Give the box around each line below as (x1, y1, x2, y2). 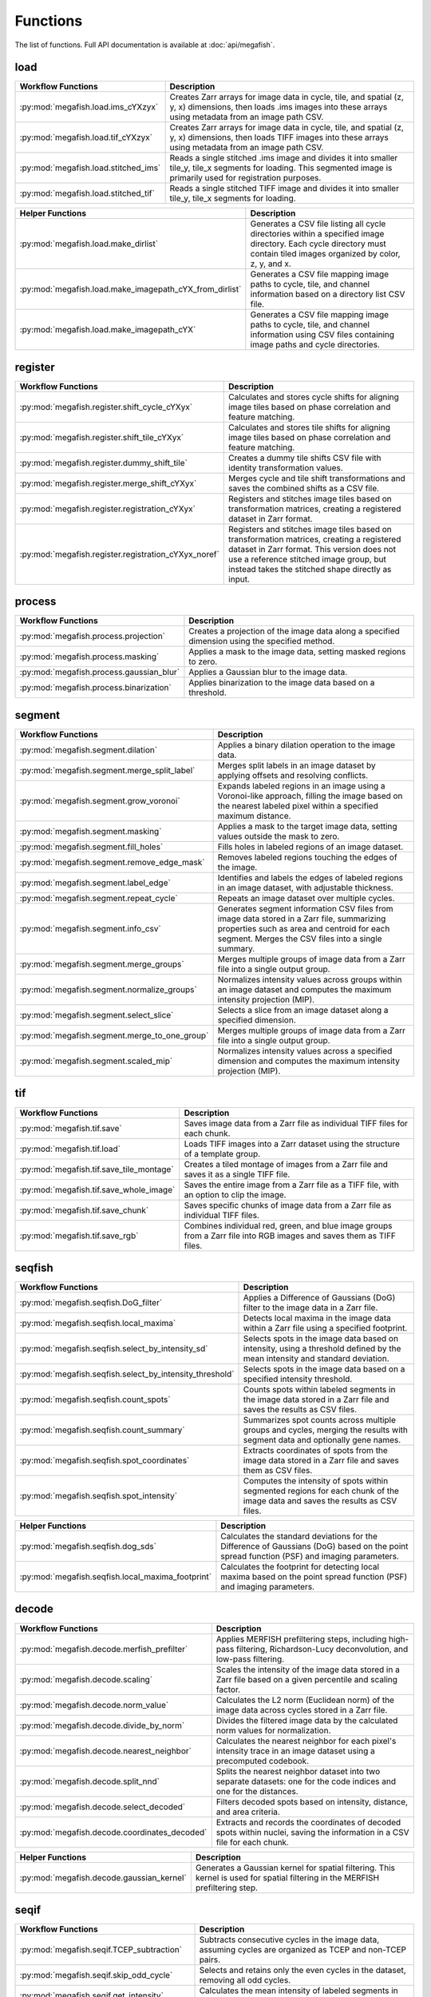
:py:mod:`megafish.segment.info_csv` (19, 923, 161, 934)
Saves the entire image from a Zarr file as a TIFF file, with (184, 1179, 399, 1190)
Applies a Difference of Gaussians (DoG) (243, 1292, 396, 1304)
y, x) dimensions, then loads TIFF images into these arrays (169, 132, 389, 143)
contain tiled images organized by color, (250, 248, 401, 260)
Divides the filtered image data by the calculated (215, 1714, 398, 1725)
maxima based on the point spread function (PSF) (220, 1571, 407, 1582)
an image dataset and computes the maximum (217, 984, 392, 995)
